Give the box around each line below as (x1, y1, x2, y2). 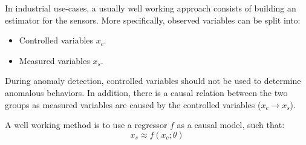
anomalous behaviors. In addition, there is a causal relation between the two (5, 86, 288, 98)
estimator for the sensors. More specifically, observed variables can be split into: (5, 13, 301, 26)
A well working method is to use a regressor (5, 118, 168, 131)
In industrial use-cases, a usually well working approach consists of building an (5, 2, 296, 14)
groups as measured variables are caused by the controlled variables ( (5, 98, 261, 111)
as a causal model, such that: (177, 118, 285, 131)
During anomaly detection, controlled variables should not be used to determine (5, 74, 301, 87)
